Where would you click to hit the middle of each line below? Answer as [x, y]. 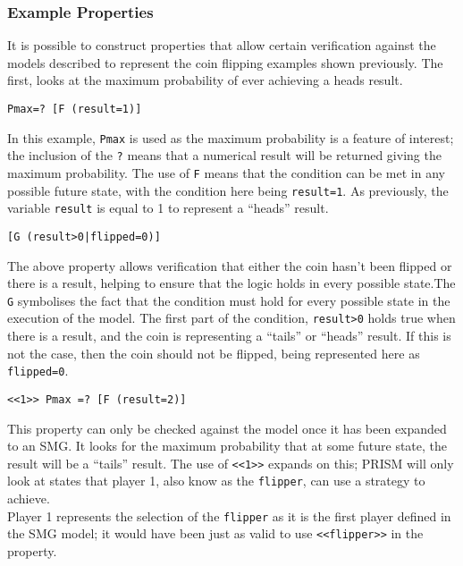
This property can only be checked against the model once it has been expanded [227, 428]
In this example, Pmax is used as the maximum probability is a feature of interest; [231, 137]
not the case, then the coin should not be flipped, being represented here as [214, 353]
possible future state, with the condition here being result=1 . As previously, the [228, 190]
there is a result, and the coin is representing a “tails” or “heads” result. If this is [229, 336]
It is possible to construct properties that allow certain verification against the [222, 45]
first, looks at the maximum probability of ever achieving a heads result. [205, 80]
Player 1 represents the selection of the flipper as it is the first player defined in [229, 515]
